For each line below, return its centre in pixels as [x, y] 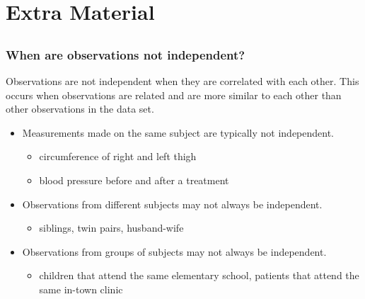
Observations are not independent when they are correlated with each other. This [182, 81]
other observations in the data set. [80, 109]
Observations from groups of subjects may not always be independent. [174, 251]
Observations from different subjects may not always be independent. [172, 204]
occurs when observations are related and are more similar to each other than [174, 95]
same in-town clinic [81, 289]
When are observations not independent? [126, 54]
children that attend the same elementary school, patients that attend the [199, 275]
